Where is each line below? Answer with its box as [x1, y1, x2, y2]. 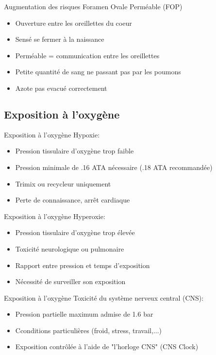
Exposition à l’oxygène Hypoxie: [4, 129, 100, 139]
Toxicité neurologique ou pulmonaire [15, 243, 124, 254]
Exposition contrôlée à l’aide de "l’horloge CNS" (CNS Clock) [15, 341, 199, 352]
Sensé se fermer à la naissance [15, 34, 104, 44]
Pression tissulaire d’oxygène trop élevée [15, 227, 135, 237]
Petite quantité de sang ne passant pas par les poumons [15, 67, 181, 77]
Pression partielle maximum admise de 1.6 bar [15, 309, 153, 319]
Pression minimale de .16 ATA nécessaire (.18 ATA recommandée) [15, 162, 213, 172]
